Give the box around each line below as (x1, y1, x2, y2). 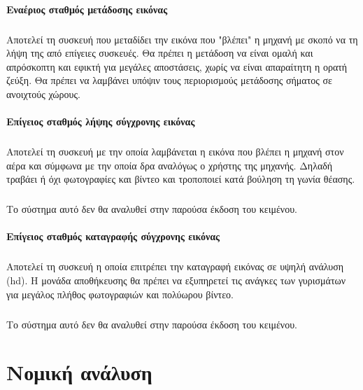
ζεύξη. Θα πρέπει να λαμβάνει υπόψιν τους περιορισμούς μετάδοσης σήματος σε (6, 73, 332, 88)
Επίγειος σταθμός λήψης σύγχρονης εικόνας (6, 114, 195, 129)
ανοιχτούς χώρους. (6, 86, 80, 101)
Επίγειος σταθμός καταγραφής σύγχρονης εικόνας (6, 229, 220, 244)
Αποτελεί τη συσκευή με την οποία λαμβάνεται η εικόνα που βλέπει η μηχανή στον (6, 144, 344, 159)
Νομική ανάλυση (6, 358, 152, 386)
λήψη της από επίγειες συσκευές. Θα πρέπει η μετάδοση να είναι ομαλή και (6, 46, 313, 60)
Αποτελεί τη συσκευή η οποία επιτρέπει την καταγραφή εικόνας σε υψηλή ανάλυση (6, 259, 344, 274)
